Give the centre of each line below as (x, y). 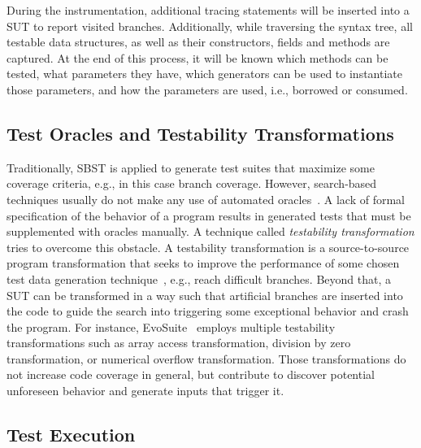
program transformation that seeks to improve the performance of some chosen (203, 263)
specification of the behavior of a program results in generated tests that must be (209, 215)
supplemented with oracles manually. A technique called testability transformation (210, 231)
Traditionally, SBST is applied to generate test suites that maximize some (191, 167)
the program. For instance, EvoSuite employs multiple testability (171, 326)
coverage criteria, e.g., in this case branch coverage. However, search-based (192, 183)
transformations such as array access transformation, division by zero (179, 343)
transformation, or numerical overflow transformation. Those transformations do (206, 358)
